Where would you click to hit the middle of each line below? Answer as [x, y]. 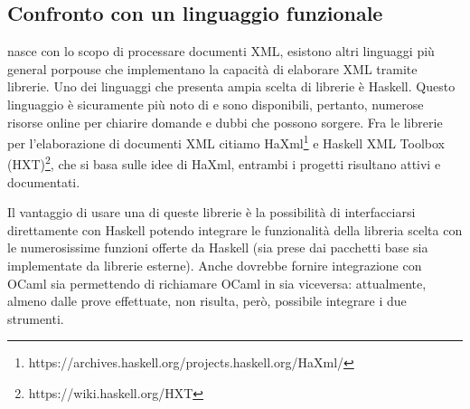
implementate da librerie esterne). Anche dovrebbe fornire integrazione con [215, 266]
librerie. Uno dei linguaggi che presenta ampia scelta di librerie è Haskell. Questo [231, 86]
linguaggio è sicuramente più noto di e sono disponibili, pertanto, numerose [216, 104]
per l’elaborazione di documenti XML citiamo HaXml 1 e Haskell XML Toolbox [226, 142]
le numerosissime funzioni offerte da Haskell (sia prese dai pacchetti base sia [218, 247]
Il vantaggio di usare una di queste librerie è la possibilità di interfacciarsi [211, 212]
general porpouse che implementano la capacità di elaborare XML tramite [212, 68]
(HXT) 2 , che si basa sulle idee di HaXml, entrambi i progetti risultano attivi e [224, 163]
